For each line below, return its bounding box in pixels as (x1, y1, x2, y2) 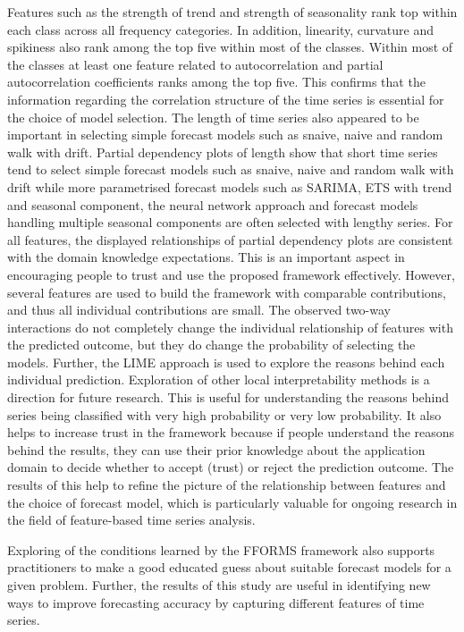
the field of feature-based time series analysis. (7, 510, 256, 529)
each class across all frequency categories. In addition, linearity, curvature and (7, 20, 434, 38)
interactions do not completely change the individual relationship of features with (7, 317, 453, 336)
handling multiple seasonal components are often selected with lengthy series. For (7, 213, 453, 232)
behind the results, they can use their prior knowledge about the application (7, 440, 426, 459)
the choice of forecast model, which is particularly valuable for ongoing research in (7, 493, 458, 511)
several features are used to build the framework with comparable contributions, (7, 282, 446, 301)
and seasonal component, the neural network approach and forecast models (7, 195, 418, 214)
